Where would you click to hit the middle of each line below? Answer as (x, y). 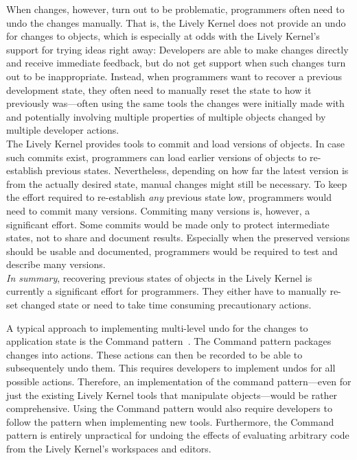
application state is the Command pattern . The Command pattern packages (169, 341)
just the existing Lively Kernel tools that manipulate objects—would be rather (172, 395)
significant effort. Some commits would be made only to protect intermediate (168, 224)
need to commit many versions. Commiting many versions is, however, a (158, 210)
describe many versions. (56, 264)
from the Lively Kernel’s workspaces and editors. (109, 448)
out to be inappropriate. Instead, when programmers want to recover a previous (174, 76)
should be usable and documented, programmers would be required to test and (172, 251)
